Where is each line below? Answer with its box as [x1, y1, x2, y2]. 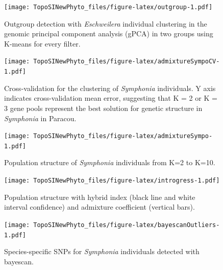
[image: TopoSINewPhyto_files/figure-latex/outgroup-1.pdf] [4, 4, 213, 11]
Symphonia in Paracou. [4, 112, 77, 123]
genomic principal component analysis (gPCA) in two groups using [4, 28, 213, 39]
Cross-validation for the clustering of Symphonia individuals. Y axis [4, 82, 216, 93]
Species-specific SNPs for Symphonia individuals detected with [4, 246, 200, 257]
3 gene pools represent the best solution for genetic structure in [4, 102, 203, 113]
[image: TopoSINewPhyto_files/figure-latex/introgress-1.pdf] [4, 177, 220, 185]
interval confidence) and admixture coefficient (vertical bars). [4, 201, 195, 212]
